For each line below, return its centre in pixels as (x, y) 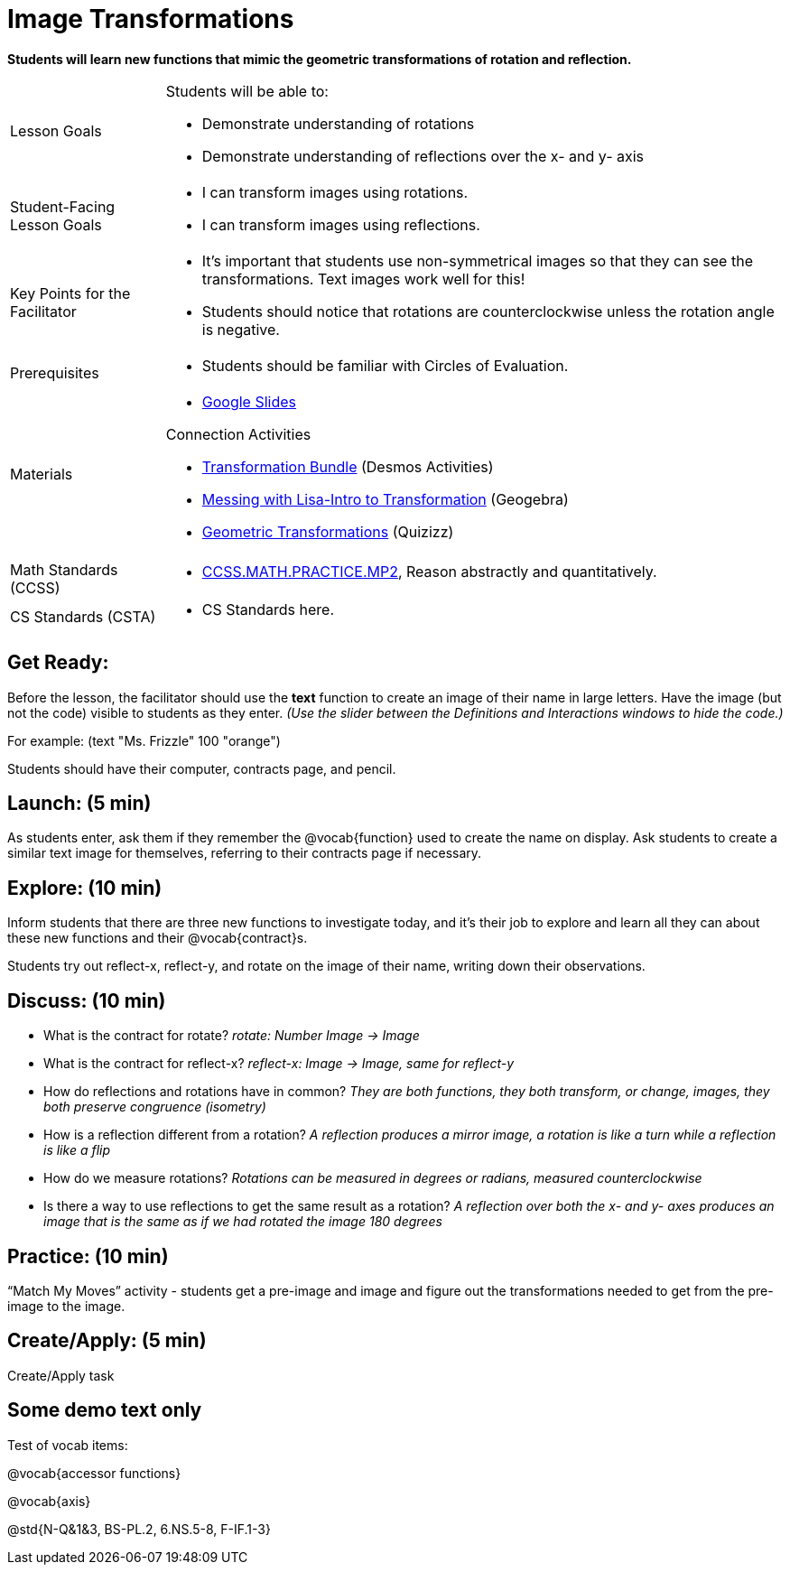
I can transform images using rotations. (335, 192)
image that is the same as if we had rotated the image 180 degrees (243, 1222)
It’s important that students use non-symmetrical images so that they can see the (477, 260)
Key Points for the (70, 293)
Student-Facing (63, 206)
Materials (42, 474)
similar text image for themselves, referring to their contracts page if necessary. (245, 853)
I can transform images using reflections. (341, 224)
